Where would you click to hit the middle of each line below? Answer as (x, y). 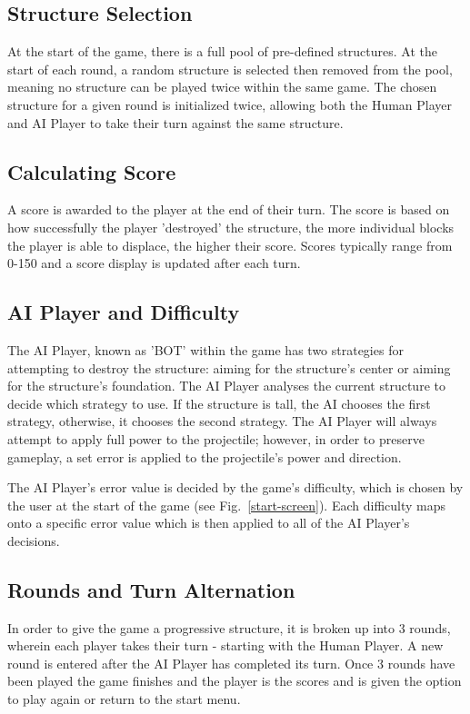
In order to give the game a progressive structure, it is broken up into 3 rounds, (229, 627)
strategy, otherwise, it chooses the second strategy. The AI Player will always (222, 421)
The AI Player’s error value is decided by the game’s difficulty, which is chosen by (235, 487)
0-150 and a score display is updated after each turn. (154, 263)
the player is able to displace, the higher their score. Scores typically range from (230, 245)
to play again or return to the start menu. (124, 699)
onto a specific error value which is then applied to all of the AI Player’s (209, 523)
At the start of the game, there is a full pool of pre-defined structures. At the (222, 51)
